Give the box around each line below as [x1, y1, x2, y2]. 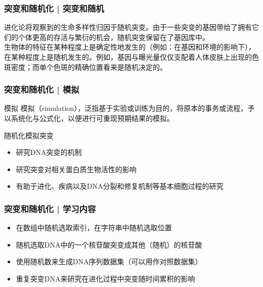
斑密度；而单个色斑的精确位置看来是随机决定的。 [4, 61, 167, 72]
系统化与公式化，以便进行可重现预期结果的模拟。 [11, 113, 174, 123]
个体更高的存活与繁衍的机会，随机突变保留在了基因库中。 [18, 31, 209, 42]
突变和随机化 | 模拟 [4, 83, 79, 96]
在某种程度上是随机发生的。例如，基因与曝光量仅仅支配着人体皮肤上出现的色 [4, 52, 259, 62]
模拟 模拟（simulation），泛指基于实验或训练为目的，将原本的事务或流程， [4, 103, 248, 113]
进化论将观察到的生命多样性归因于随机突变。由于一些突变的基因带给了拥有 [4, 22, 252, 32]
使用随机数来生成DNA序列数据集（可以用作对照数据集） [16, 256, 202, 267]
